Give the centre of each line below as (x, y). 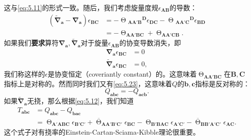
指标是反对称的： (222, 83)
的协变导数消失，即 (150, 43)
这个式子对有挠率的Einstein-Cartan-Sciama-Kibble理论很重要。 (102, 132)
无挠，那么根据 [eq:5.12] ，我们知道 (80, 101)
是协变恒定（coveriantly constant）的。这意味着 (122, 74)
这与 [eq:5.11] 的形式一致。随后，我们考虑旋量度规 (81, 7)
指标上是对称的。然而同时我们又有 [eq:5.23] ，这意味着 (88, 83)
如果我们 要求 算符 (31, 43)
